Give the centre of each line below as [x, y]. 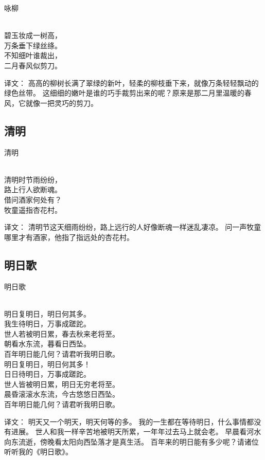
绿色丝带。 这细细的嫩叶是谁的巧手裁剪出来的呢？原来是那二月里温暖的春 [128, 93]
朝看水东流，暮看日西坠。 [47, 344]
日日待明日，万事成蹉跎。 [47, 374]
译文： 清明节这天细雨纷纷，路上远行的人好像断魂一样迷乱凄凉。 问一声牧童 [133, 227]
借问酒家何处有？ [33, 199]
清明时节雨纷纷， [33, 179]
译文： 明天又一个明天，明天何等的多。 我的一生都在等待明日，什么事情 [126, 421]
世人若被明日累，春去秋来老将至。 [62, 333]
